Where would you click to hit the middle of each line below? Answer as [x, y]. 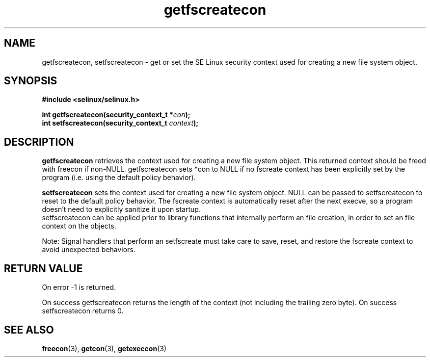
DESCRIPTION [39, 142]
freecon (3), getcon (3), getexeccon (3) [104, 348]
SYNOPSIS [31, 81]
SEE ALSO [29, 330]
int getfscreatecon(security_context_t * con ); [116, 115]
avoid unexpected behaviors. [89, 250]
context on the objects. [79, 226]
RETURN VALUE [43, 268]
